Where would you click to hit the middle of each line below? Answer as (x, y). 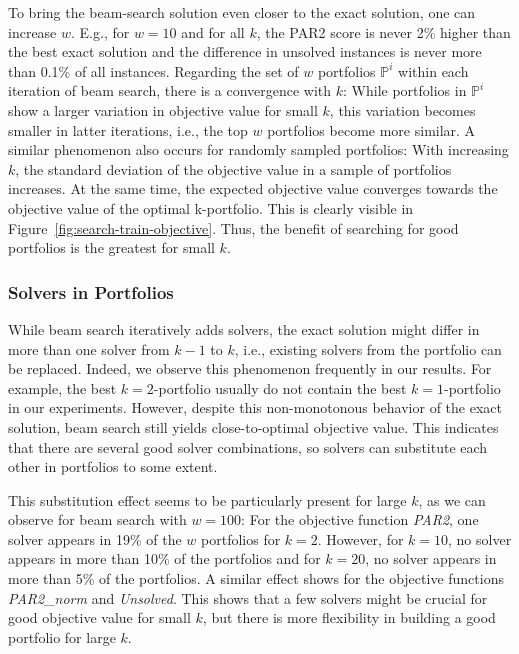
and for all (213, 31)
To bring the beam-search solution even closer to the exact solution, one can (242, 12)
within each (433, 70)
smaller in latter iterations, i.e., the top (128, 129)
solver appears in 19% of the (95, 538)
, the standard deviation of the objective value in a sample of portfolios (233, 168)
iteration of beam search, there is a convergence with (170, 90)
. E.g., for (100, 31)
